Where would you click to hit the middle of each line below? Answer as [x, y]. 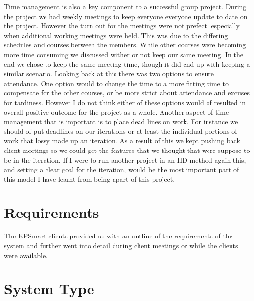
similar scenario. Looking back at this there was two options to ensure [109, 74]
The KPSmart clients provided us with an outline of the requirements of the [118, 236]
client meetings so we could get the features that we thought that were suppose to [127, 150]
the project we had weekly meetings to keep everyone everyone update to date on [126, 16]
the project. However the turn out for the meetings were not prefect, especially [122, 26]
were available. [26, 255]
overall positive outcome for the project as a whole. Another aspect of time [116, 112]
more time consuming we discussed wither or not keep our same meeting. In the [124, 54]
